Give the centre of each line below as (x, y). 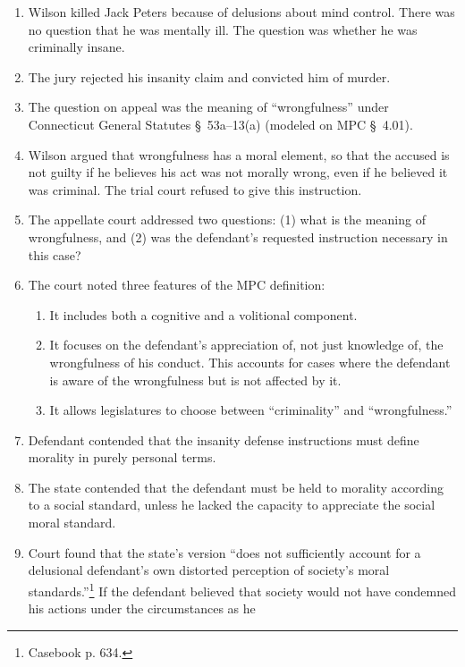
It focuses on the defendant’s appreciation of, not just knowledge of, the (246, 345)
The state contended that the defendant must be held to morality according (236, 487)
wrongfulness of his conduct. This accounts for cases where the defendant (250, 362)
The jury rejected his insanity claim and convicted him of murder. (209, 76)
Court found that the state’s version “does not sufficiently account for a (224, 552)
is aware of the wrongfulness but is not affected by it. (195, 380)
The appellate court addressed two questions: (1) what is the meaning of (227, 220)
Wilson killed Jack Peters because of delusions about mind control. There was (241, 12)
